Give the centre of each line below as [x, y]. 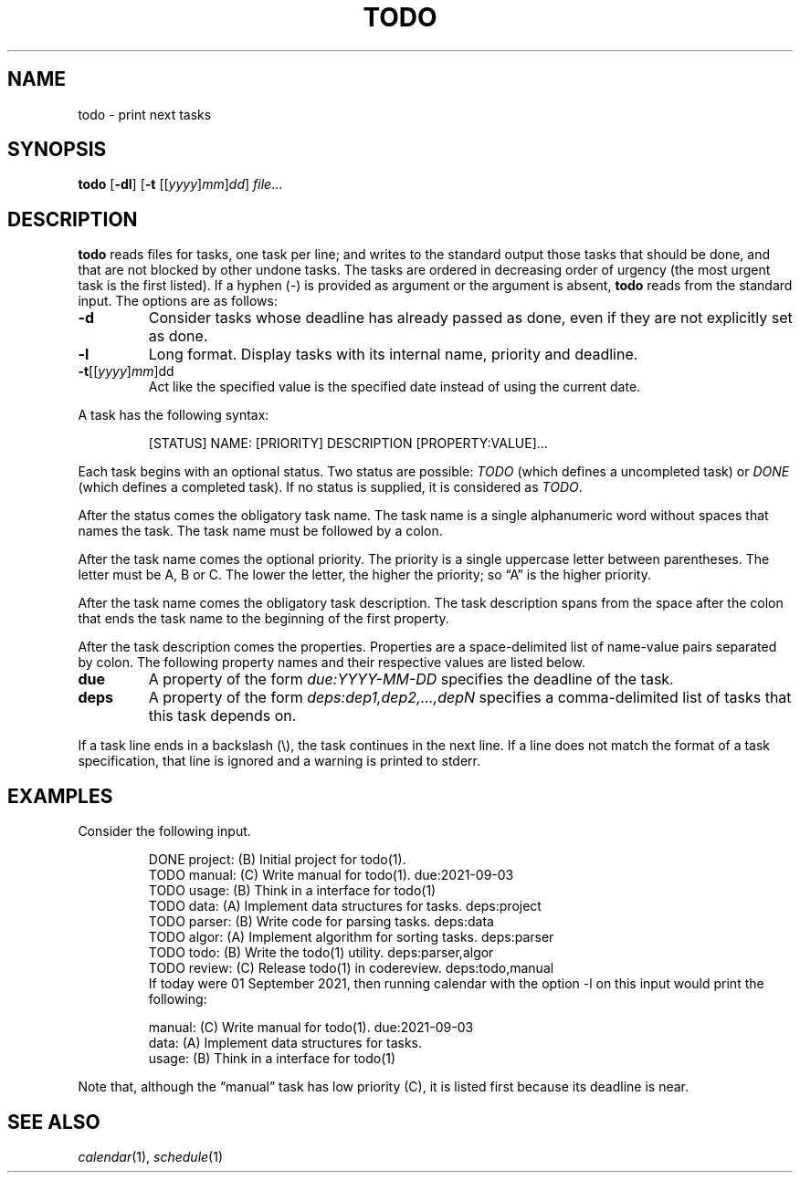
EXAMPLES [60, 796]
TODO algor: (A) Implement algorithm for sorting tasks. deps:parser [351, 937]
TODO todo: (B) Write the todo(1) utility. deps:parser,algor [321, 953]
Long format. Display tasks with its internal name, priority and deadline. [393, 355]
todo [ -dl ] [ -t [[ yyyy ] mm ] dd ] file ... [180, 184]
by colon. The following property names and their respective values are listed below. [332, 663]
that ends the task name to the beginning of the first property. [263, 619]
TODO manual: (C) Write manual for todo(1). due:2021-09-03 [331, 875]
